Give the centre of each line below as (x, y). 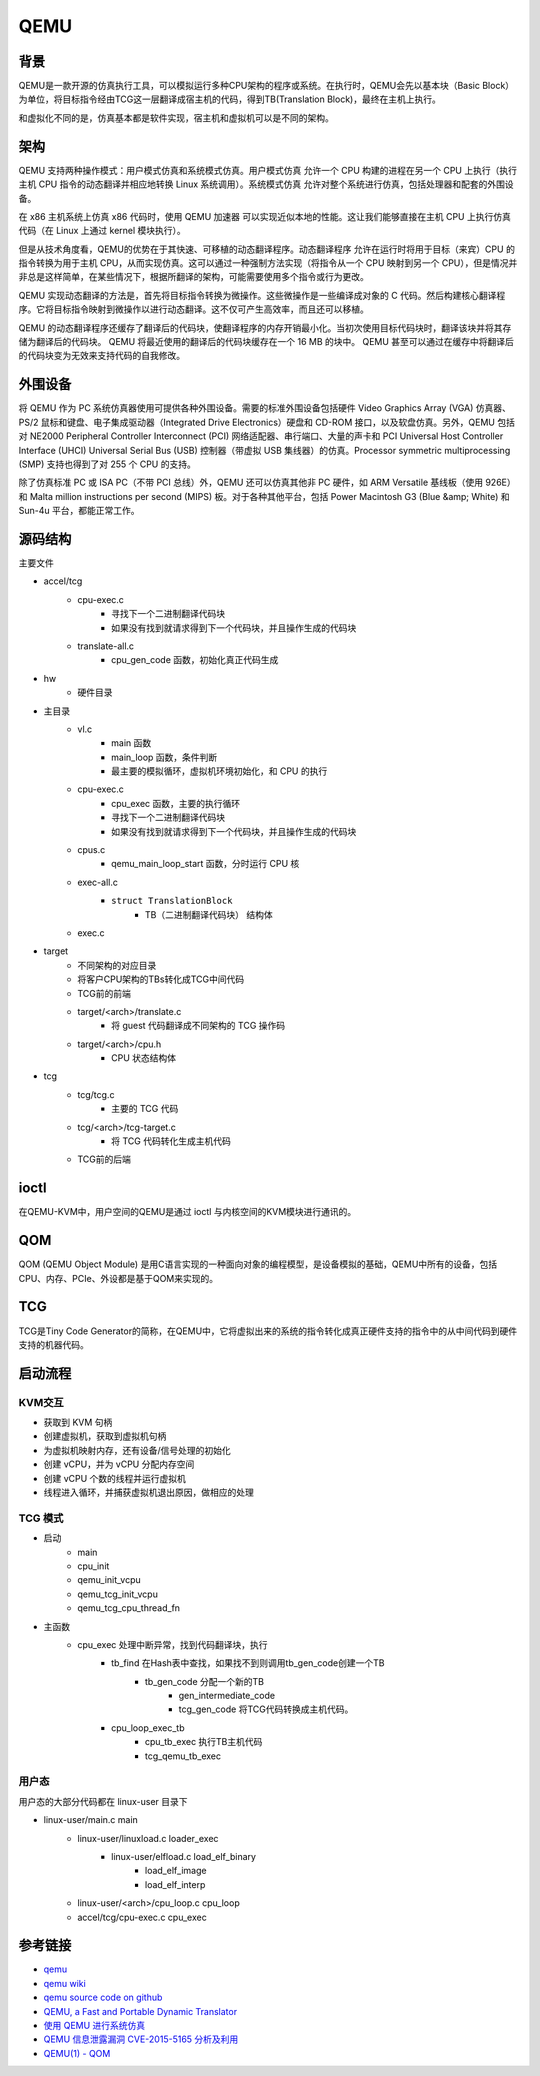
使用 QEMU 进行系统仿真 (94, 2025)
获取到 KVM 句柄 (78, 1422)
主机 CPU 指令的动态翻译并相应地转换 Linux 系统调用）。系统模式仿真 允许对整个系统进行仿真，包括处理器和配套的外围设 (266, 184)
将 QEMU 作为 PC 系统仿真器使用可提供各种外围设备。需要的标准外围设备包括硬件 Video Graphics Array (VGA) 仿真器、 (265, 408)
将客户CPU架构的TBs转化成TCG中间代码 (161, 979)
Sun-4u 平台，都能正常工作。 (79, 511)
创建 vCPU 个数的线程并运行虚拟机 (115, 1478)
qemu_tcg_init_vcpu (118, 1594)
